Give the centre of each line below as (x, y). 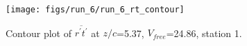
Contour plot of (39, 33)
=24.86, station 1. (204, 33)
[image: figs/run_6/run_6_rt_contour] (95, 10)
